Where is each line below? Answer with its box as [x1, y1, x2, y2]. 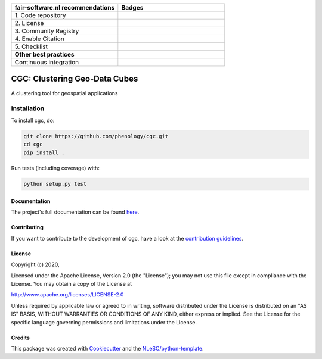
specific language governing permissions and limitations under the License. [11, 319, 197, 326]
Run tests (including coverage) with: [11, 164, 100, 172]
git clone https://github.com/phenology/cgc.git [23, 133, 169, 139]
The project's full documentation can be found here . [11, 208, 140, 216]
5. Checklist [14, 42, 48, 51]
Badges [121, 4, 144, 11]
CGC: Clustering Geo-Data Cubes [11, 74, 138, 84]
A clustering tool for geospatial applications [11, 89, 118, 96]
